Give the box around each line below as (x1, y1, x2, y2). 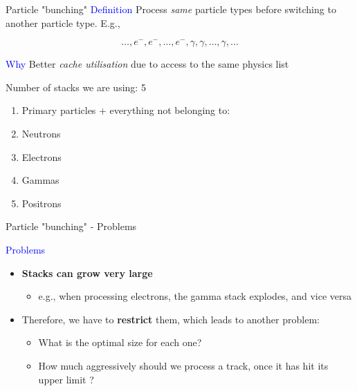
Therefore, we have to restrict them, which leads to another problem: (21, 312, 320, 326)
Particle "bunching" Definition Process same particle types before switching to (6, 2, 336, 16)
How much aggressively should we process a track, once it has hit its (38, 358, 329, 372)
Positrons (21, 195, 62, 210)
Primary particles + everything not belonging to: (21, 103, 230, 117)
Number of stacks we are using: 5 (6, 79, 146, 94)
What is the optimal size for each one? (38, 335, 202, 350)
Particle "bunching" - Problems (6, 219, 137, 233)
